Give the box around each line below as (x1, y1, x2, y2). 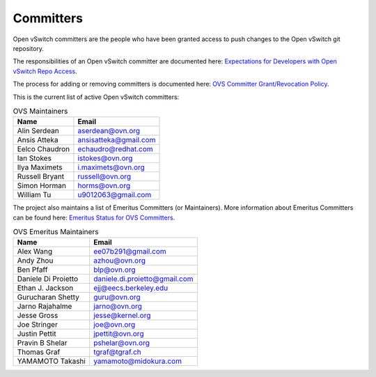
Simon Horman (17, 181, 66, 191)
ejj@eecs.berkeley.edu (93, 283, 169, 293)
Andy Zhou (17, 256, 54, 266)
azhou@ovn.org (93, 256, 146, 266)
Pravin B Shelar (17, 338, 68, 348)
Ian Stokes (17, 153, 52, 163)
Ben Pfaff (17, 265, 48, 275)
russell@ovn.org (77, 171, 132, 181)
